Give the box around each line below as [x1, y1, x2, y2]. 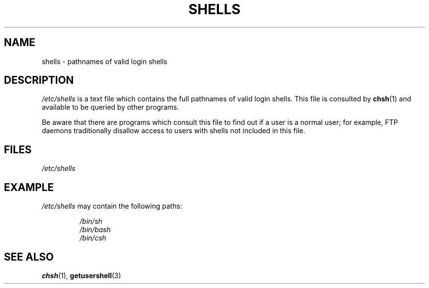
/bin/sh [79, 217, 102, 226]
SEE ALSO [4, 250, 54, 263]
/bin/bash [79, 225, 111, 234]
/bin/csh [79, 234, 106, 242]
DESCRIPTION [4, 74, 74, 87]
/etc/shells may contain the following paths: [42, 202, 182, 211]
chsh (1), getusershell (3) [42, 271, 121, 280]
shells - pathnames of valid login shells [42, 57, 167, 66]
